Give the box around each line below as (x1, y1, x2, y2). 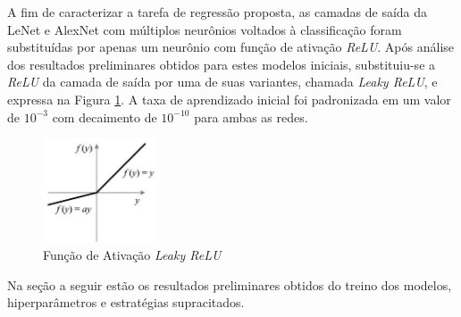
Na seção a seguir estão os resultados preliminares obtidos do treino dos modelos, (7, 275, 452, 294)
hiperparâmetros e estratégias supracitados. (7, 293, 245, 312)
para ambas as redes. (194, 107, 308, 126)
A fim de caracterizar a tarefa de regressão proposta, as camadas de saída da (7, 3, 428, 21)
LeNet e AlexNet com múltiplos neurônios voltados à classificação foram (7, 20, 402, 38)
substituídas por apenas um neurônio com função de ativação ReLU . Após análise (7, 38, 455, 56)
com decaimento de (52, 107, 157, 126)
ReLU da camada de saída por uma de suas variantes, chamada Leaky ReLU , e (7, 72, 438, 91)
